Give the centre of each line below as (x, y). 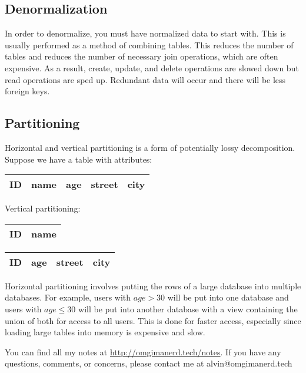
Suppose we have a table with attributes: (79, 159)
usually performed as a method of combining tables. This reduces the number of (149, 44)
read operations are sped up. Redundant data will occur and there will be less (145, 79)
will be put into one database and (228, 297)
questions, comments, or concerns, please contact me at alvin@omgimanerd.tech (149, 363)
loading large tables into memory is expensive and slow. (105, 332)
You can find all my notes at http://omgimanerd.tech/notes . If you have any (143, 351)
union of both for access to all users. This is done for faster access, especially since (153, 320)
